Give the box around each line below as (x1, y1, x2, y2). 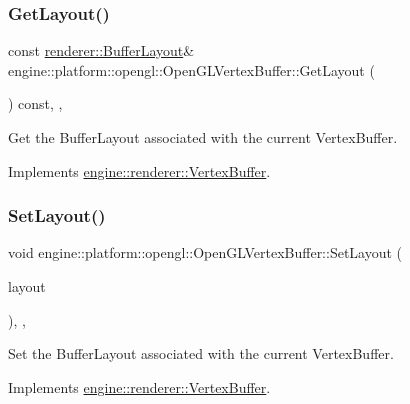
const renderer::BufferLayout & (8, 40, 195, 61)
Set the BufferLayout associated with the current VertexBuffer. (8, 343, 394, 364)
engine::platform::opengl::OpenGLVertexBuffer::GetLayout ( (8, 59, 375, 80)
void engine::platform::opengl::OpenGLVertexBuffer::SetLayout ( (8, 242, 403, 263)
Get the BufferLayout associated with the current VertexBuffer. (8, 127, 398, 147)
